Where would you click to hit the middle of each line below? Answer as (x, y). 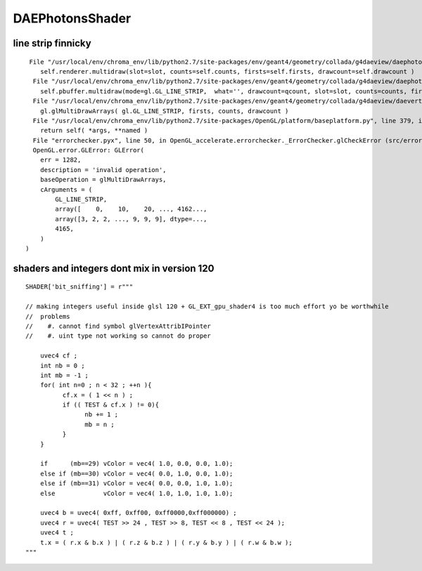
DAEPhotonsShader (72, 18)
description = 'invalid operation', (103, 170)
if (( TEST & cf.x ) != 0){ (111, 405)
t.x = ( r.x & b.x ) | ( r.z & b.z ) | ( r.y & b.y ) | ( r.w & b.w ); (166, 542)
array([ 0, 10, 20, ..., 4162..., (131, 209)
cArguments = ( (66, 189)
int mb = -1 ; (64, 375)
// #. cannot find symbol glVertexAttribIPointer (118, 326)
